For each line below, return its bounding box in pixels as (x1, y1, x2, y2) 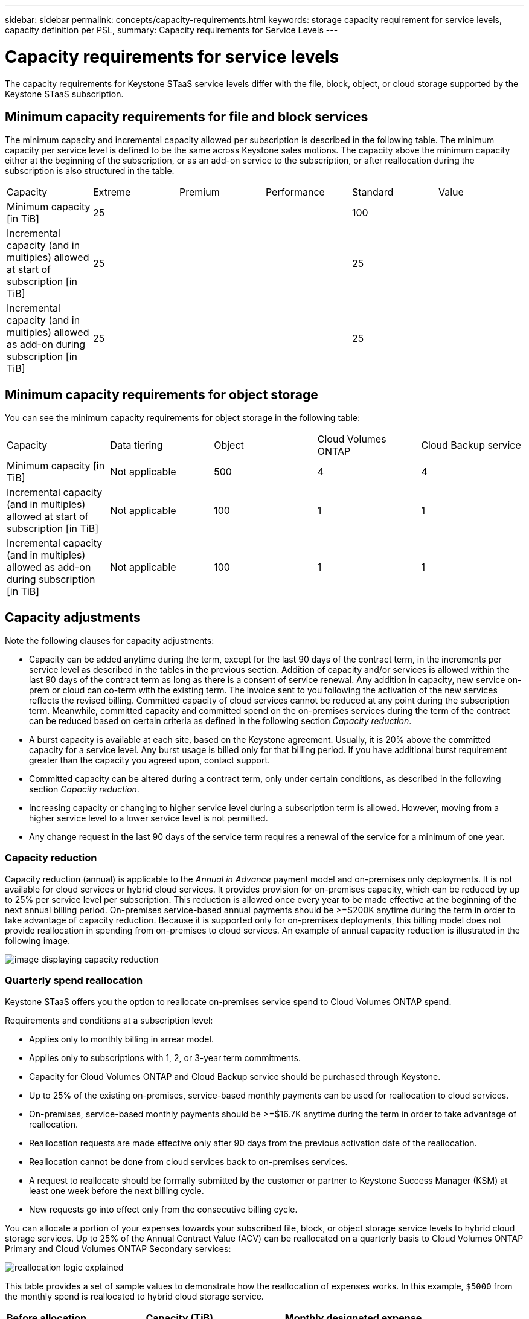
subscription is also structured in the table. (5, 165, 175, 176)
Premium (179, 186, 220, 199)
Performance (265, 186, 325, 199)
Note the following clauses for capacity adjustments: (5, 635, 214, 646)
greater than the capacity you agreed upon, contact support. (29, 755, 271, 766)
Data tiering (110, 439, 163, 452)
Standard (351, 186, 394, 199)
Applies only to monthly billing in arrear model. (29, 1033, 214, 1044)
